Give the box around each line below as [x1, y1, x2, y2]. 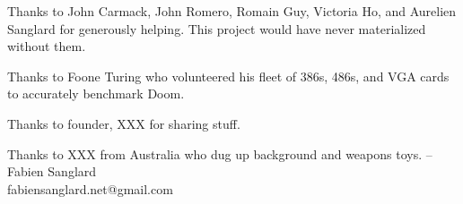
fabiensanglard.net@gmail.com [7, 179, 173, 198]
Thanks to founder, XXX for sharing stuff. [7, 114, 240, 132]
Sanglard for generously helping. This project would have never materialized [7, 19, 426, 38]
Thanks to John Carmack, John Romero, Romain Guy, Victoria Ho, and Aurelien [7, 2, 457, 20]
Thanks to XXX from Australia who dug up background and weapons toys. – [7, 144, 432, 163]
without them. [7, 37, 86, 55]
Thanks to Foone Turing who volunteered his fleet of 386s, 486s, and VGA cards [7, 66, 450, 85]
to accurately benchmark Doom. [7, 84, 185, 103]
